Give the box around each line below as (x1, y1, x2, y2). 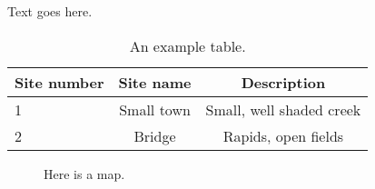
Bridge (133, 124, 176, 146)
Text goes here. (7, 2, 93, 20)
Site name (118, 71, 192, 93)
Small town (119, 98, 191, 120)
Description (241, 71, 326, 93)
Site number (15, 71, 104, 93)
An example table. (129, 35, 246, 56)
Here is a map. (44, 164, 125, 183)
